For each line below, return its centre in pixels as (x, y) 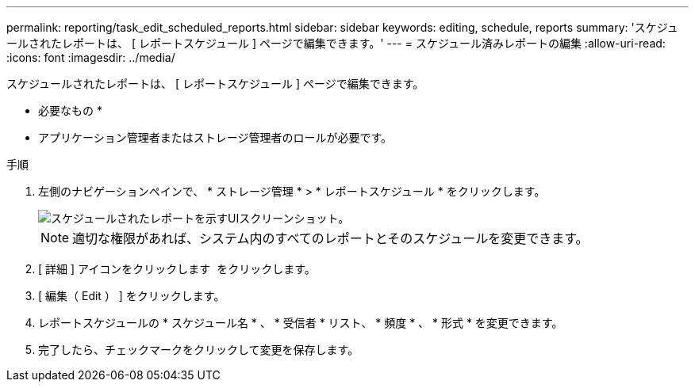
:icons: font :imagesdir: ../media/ (91, 57)
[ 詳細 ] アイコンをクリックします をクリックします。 (177, 269)
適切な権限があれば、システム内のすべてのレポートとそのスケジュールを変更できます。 (330, 238)
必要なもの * (70, 110)
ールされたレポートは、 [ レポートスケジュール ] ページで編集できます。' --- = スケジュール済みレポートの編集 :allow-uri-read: (336, 43)
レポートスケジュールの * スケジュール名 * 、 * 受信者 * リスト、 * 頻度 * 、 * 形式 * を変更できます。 (301, 323)
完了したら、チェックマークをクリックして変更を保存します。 (199, 350)
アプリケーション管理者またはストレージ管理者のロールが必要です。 (215, 137)
